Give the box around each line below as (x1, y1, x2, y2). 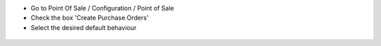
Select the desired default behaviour (30, 23, 137, 31)
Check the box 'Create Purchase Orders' (30, 14, 149, 22)
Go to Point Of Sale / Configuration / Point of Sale (30, 4, 174, 12)
